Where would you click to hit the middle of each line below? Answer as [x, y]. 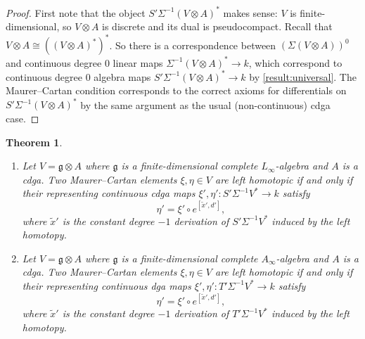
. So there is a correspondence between [193, 45]
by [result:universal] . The [303, 76]
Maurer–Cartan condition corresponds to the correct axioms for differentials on [176, 90]
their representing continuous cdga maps [109, 193]
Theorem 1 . [34, 142]
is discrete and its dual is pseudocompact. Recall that [217, 26]
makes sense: [250, 12]
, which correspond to [295, 62]
